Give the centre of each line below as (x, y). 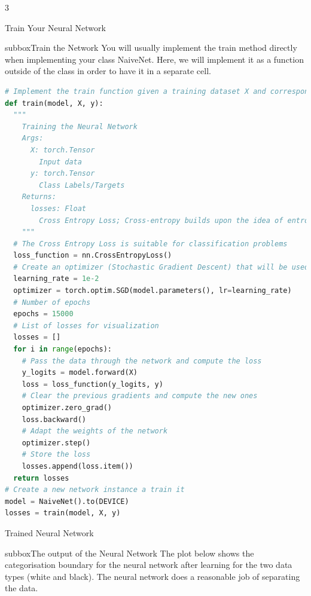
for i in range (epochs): (63, 349)
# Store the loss (56, 455)
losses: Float (58, 208)
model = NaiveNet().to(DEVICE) (67, 501)
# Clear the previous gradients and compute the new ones (140, 396)
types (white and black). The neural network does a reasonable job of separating (153, 576)
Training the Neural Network (80, 126)
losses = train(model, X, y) (63, 513)
